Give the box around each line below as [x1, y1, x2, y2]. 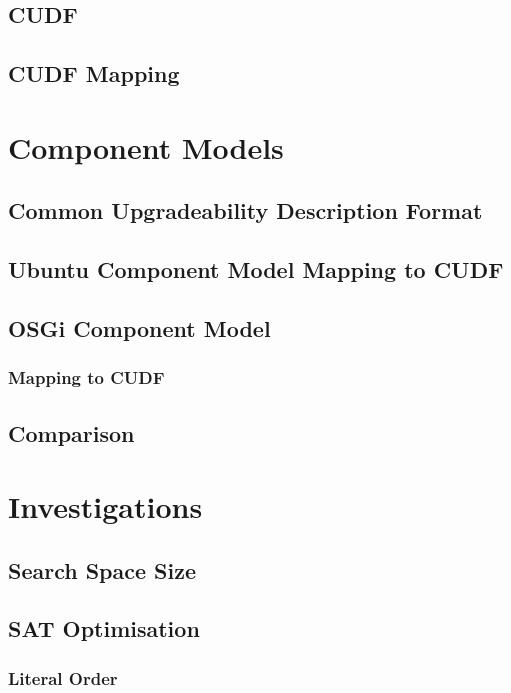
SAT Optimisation [8, 613, 200, 644]
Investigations [8, 486, 203, 527]
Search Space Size [8, 554, 197, 585]
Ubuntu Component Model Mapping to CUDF [8, 254, 504, 285]
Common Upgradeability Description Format [8, 195, 483, 226]
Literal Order [8, 665, 118, 690]
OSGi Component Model [8, 312, 271, 343]
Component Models [8, 126, 284, 167]
